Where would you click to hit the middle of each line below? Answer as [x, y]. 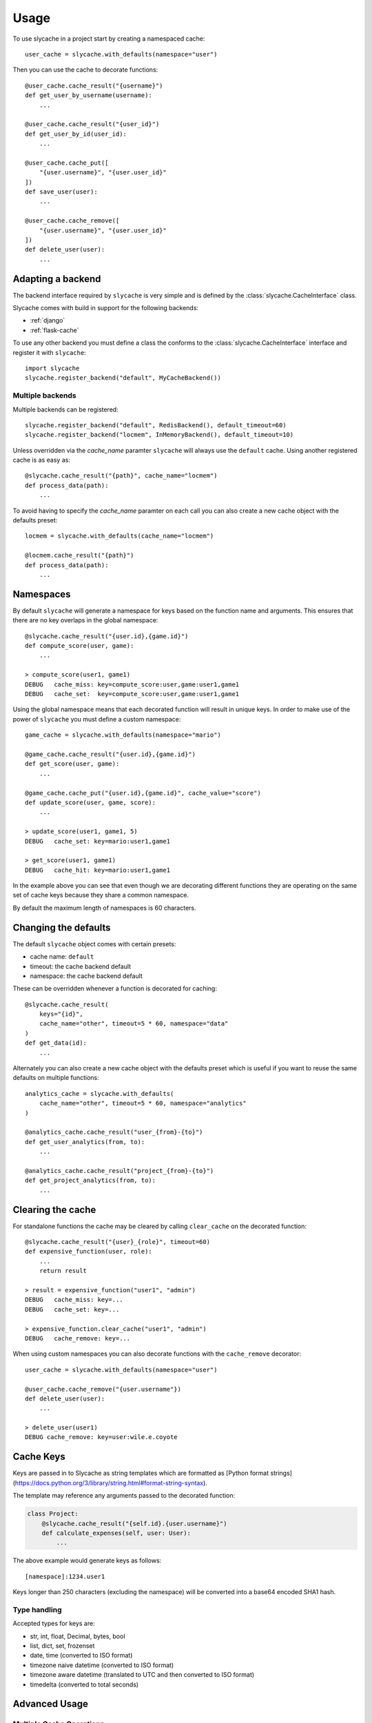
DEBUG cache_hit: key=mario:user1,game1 [98, 870]
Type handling [37, 1609]
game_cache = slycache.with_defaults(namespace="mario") [123, 735]
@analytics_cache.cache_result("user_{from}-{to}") [114, 1132]
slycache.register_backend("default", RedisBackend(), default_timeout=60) [156, 425]
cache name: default [62, 957]
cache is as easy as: [41, 460]
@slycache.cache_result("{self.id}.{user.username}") [134, 1523]
